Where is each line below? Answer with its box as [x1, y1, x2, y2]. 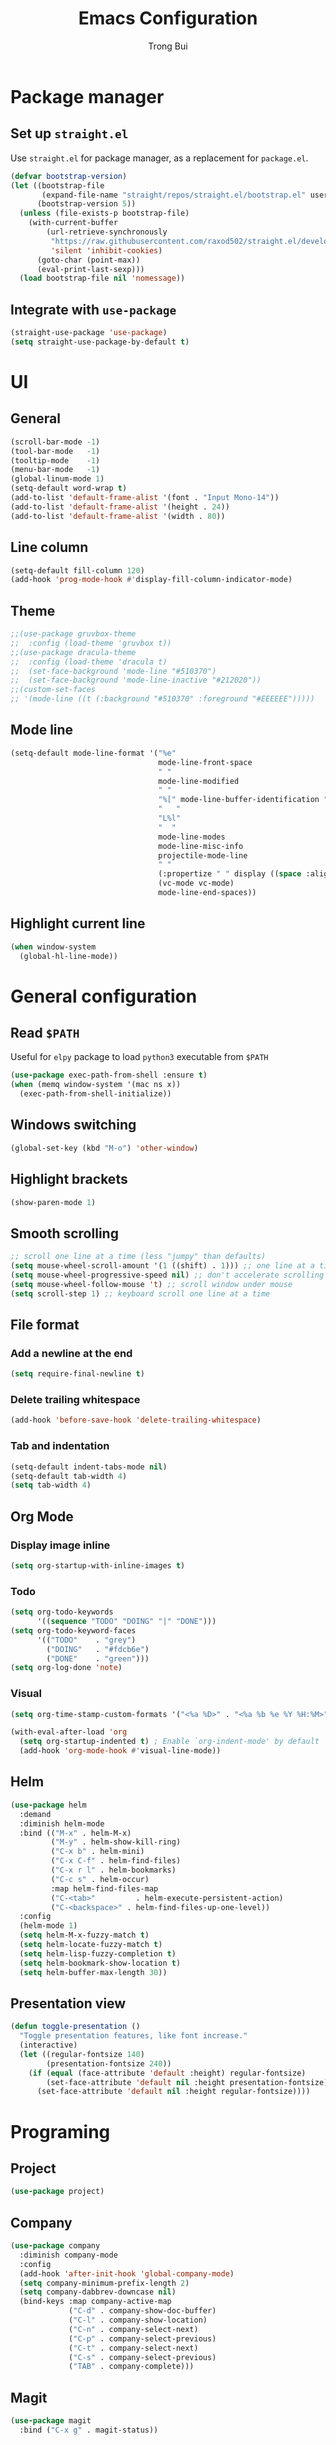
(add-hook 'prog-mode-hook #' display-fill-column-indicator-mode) [10, 575, 293, 585]
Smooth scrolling [10, 1225, 119, 1242]
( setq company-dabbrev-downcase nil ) [19, 2287, 177, 2297]
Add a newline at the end [10, 1346, 133, 1360]
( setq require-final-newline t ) [10, 1369, 145, 1379]
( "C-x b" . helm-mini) [50, 1847, 145, 1857]
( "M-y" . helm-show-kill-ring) [50, 1837, 182, 1847]
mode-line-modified [158, 776, 240, 786]
